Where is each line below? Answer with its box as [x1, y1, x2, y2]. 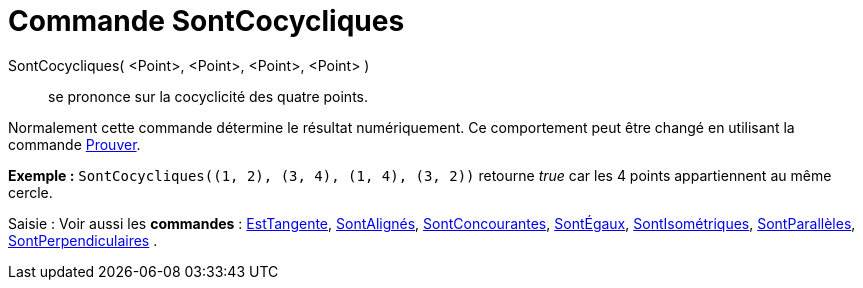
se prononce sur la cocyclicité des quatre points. [48, 87, 369, 105]
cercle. [8, 183, 53, 201]
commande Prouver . [8, 135, 141, 153]
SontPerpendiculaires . [8, 231, 158, 249]
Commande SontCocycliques [8, 4, 405, 38]
